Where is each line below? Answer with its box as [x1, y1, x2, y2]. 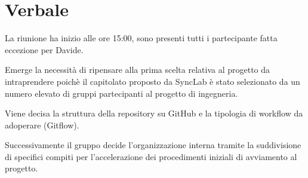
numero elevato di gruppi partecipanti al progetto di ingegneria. [5, 87, 238, 99]
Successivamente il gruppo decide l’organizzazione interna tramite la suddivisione [5, 139, 301, 151]
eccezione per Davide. [5, 43, 84, 56]
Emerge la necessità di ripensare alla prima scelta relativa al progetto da [5, 63, 270, 76]
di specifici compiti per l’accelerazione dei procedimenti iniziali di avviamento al [5, 150, 297, 162]
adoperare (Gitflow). [5, 118, 79, 131]
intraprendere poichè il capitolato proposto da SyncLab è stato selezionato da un [5, 75, 300, 87]
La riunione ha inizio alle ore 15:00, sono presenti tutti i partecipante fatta [5, 32, 278, 44]
